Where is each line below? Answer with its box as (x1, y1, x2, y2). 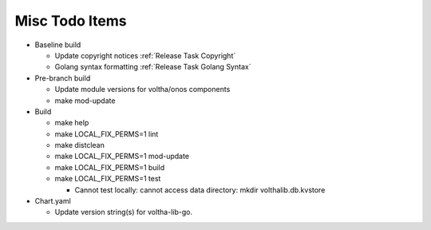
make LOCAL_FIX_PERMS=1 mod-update (54, 152, 190, 161)
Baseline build (34, 40, 81, 50)
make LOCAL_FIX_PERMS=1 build (54, 162, 165, 172)
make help (54, 118, 89, 128)
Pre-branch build (34, 73, 91, 83)
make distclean (54, 141, 105, 150)
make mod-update (54, 96, 116, 105)
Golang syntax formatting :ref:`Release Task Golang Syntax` (54, 62, 251, 72)
